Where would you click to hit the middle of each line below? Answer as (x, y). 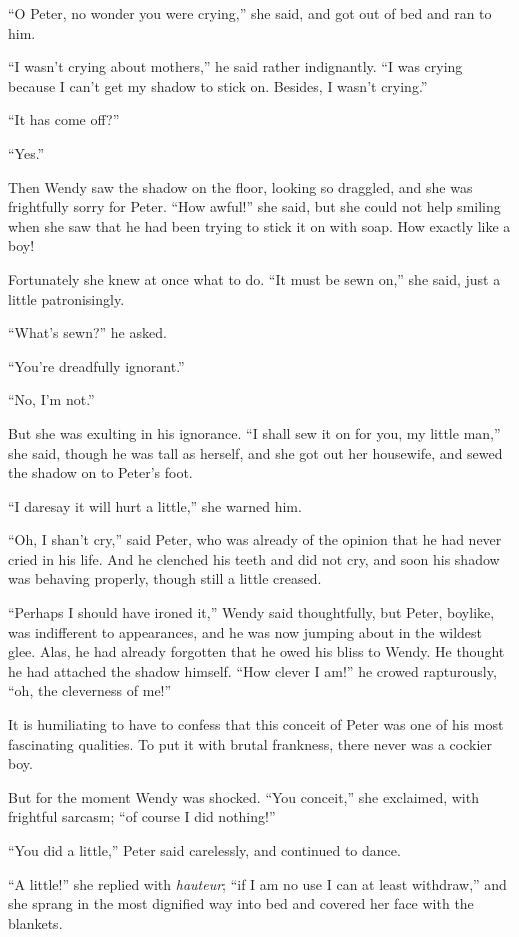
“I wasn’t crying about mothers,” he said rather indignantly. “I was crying (235, 66)
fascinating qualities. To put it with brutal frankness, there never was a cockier (250, 743)
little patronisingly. (66, 298)
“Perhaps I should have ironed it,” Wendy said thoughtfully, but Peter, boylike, (251, 612)
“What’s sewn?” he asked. (87, 332)
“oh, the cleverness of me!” (90, 690)
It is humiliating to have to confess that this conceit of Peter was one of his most (256, 724)
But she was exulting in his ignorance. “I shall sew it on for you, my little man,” (254, 432)
